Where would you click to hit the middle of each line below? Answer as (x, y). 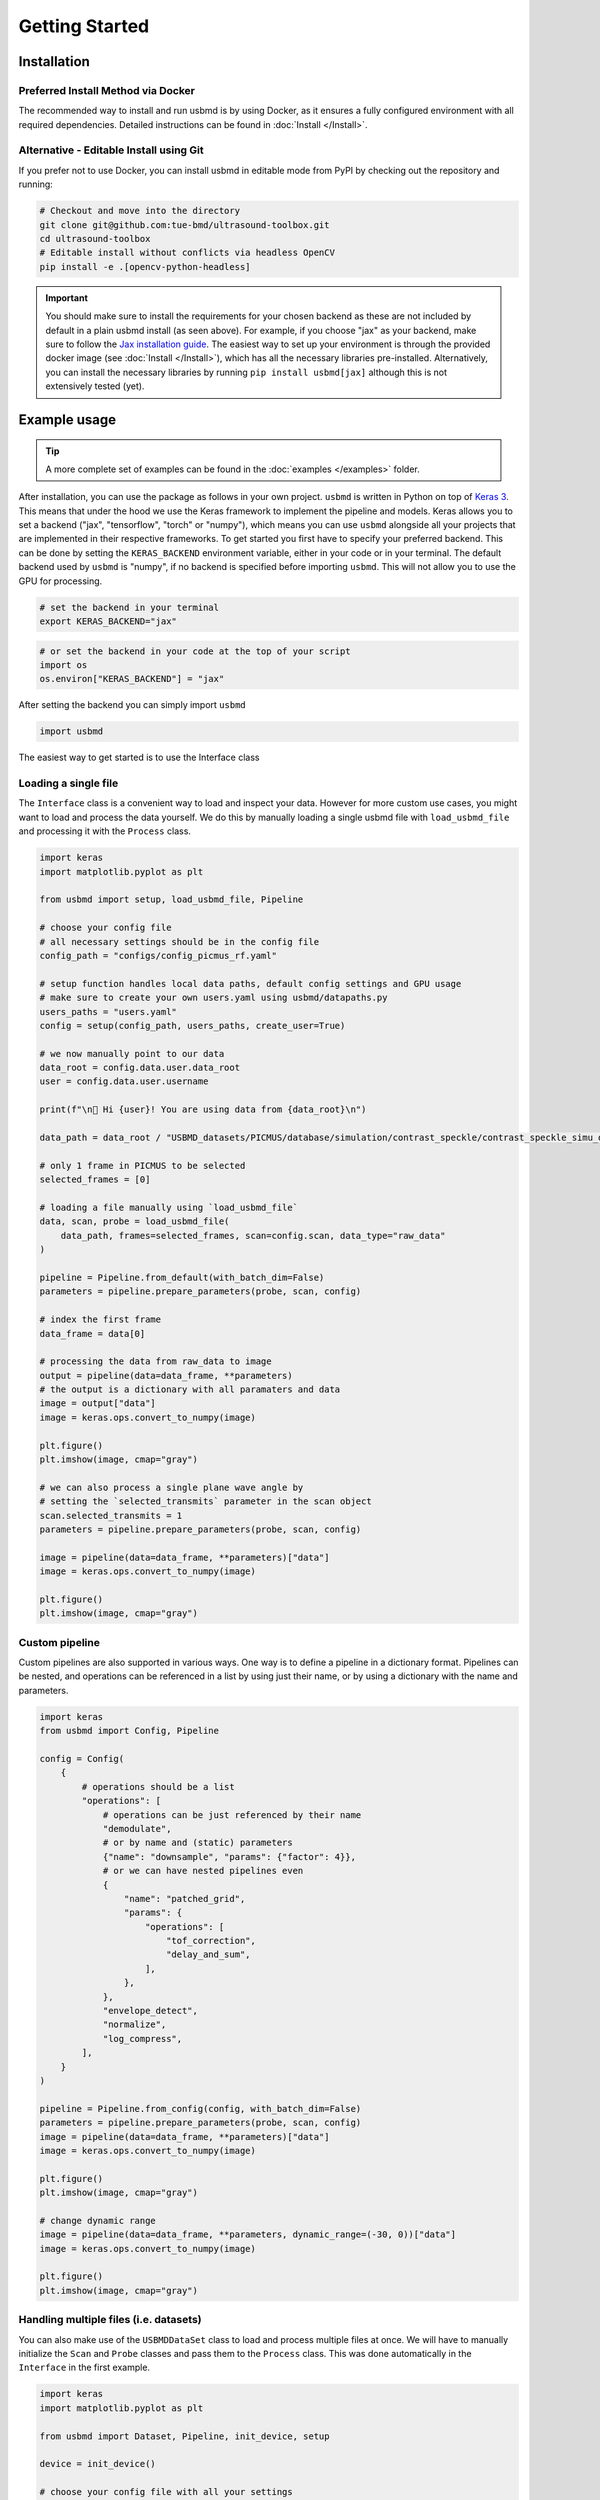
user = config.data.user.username (124, 1081)
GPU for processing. (60, 581)
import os (63, 664)
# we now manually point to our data (132, 1053)
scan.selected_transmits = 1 (111, 1515)
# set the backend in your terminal (129, 607)
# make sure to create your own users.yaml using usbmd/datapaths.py (213, 998)
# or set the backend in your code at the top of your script (195, 651)
